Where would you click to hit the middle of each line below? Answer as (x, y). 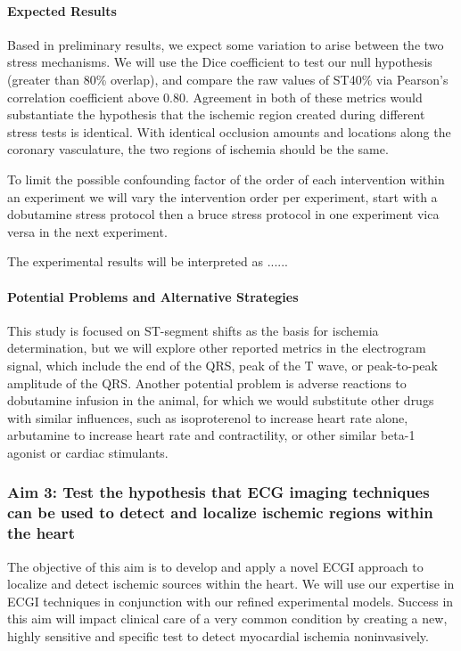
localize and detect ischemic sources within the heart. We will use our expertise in (231, 584)
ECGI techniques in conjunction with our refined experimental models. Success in (230, 601)
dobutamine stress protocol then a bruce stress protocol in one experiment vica (223, 214)
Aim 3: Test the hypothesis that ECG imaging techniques (218, 492)
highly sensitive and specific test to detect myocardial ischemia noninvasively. (218, 635)
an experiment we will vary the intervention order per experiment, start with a (222, 196)
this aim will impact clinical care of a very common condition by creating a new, (227, 618)
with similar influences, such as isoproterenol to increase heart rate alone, (208, 417)
